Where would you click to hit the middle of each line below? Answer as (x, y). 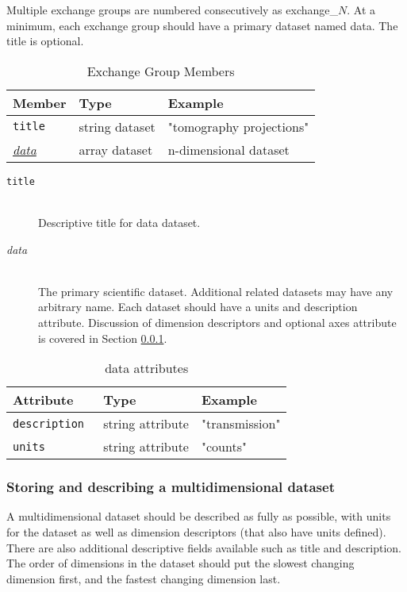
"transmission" (241, 424)
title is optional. (45, 41)
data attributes (147, 368)
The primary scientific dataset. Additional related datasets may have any (216, 291)
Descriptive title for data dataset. (119, 223)
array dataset (116, 149)
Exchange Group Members (161, 71)
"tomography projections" (238, 126)
